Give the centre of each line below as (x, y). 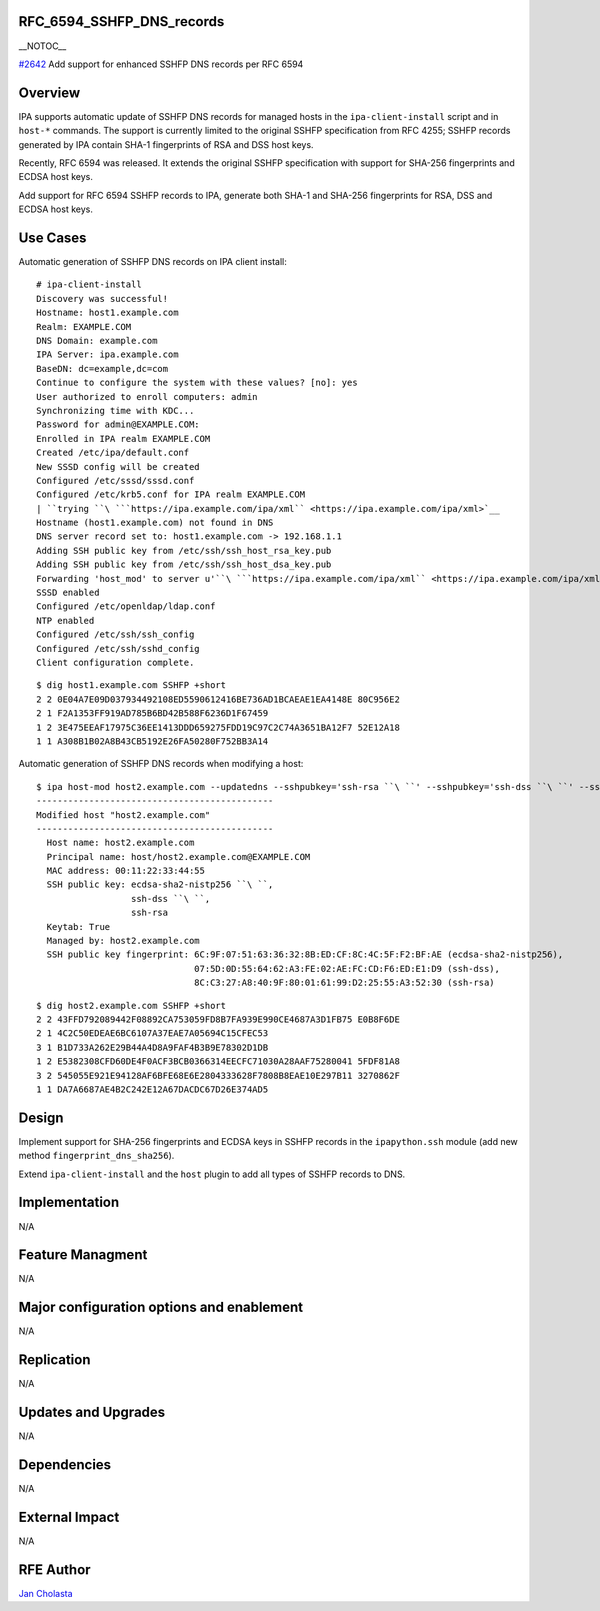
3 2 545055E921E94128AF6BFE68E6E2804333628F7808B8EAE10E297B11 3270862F (218, 1075)
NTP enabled (65, 620)
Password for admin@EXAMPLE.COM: (118, 424)
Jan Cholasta (46, 1593)
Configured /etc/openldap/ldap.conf (126, 606)
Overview (49, 92)
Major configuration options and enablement (161, 1307)
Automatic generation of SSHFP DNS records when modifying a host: (161, 764)
